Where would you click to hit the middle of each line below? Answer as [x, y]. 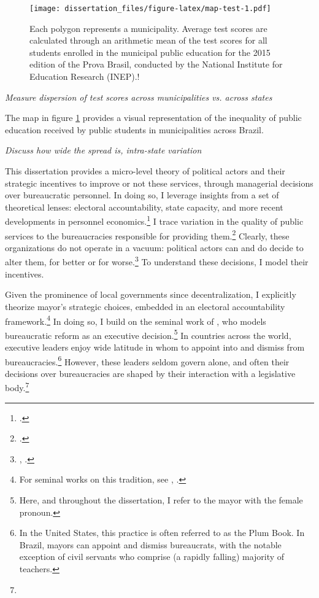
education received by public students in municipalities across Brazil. [134, 129]
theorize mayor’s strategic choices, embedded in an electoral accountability [145, 306]
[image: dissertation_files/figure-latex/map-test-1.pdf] [150, 9]
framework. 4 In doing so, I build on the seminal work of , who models [136, 320]
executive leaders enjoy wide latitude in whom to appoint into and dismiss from [155, 347]
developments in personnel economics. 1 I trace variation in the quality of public [154, 220]
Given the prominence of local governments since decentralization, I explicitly [151, 294]
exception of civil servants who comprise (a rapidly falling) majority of [152, 557]
